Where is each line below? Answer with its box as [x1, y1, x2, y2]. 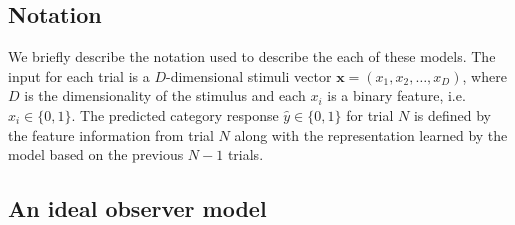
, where [462, 65, 507, 86]
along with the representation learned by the [234, 124, 508, 145]
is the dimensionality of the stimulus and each [24, 85, 306, 106]
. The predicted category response [71, 104, 279, 125]
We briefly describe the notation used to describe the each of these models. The [8, 46, 496, 67]
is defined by [413, 104, 492, 125]
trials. [227, 144, 264, 165]
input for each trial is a [8, 65, 150, 86]
